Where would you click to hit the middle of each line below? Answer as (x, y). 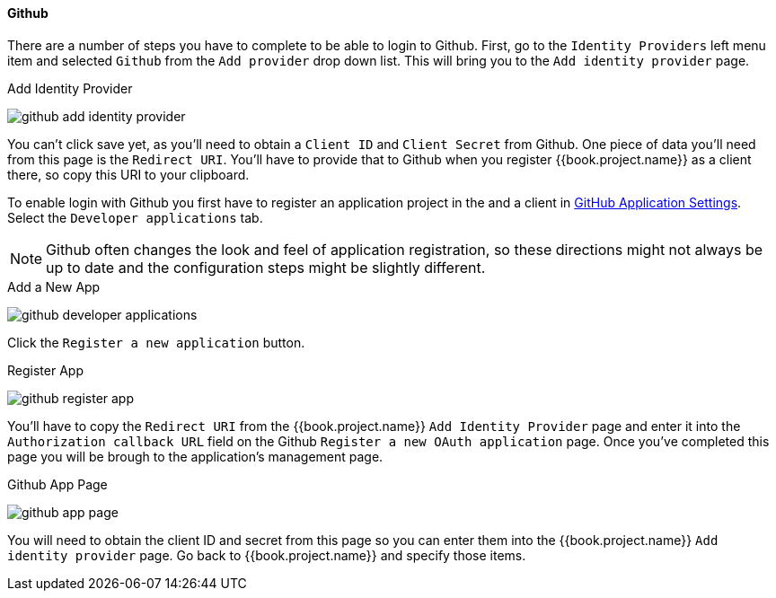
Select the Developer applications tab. (135, 217)
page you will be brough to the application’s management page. (195, 456)
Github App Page (57, 484)
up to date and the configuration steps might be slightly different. (266, 267)
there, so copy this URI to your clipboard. (128, 174)
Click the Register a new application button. (156, 342)
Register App (45, 370)
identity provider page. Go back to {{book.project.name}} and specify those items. (267, 555)
